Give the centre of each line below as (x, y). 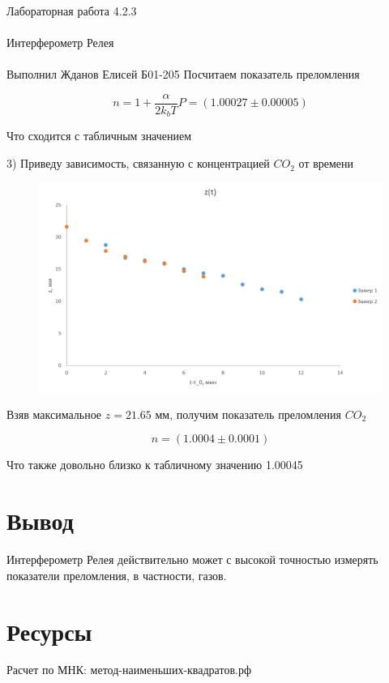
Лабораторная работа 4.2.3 (72, 11)
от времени (326, 163)
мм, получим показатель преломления (248, 414)
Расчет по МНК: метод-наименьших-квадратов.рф (129, 670)
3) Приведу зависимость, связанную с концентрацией (138, 163)
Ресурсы (49, 631)
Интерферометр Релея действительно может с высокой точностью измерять (192, 559)
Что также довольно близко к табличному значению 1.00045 (155, 465)
